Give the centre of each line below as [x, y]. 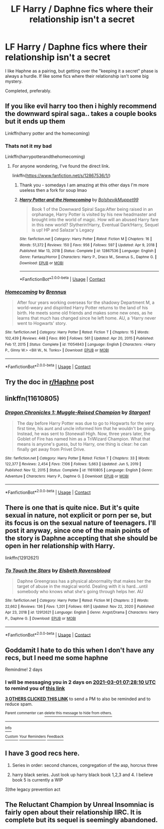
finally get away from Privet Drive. [51, 449]
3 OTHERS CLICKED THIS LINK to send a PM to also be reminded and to [78, 699]
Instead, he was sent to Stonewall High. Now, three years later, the [84, 434]
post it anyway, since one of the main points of [77, 531]
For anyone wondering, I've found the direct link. [61, 166]
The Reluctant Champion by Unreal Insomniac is [80, 804]
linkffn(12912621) [22, 558]
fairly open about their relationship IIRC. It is [73, 812]
